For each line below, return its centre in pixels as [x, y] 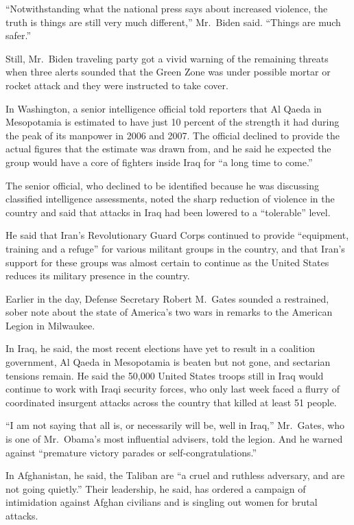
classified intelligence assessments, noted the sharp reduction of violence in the [170, 199]
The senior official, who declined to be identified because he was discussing [163, 185]
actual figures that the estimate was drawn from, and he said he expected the [168, 149]
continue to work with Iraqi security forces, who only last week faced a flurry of [173, 389]
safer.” [19, 35]
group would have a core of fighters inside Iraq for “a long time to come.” [159, 162]
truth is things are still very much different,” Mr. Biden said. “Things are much [173, 22]
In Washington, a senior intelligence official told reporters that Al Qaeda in [164, 108]
